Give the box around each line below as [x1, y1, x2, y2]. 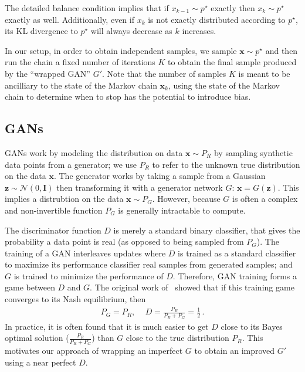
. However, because [152, 192, 221, 205]
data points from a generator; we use [5, 158, 137, 170]
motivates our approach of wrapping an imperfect [5, 344, 183, 357]
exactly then [211, 2, 255, 13]
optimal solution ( [5, 332, 69, 344]
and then [265, 44, 298, 56]
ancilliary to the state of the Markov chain [5, 79, 157, 91]
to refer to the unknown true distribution [152, 158, 300, 170]
